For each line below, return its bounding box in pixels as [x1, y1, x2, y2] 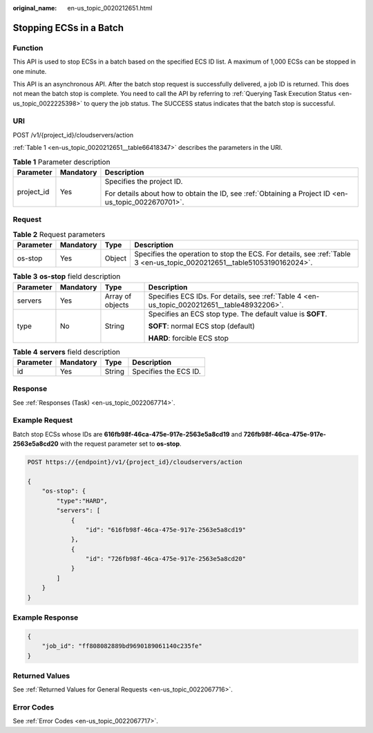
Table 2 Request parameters [12, 229, 106, 239]
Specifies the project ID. [104, 177, 183, 187]
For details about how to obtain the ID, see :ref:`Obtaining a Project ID [104, 189, 331, 198]
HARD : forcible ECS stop [148, 333, 229, 343]
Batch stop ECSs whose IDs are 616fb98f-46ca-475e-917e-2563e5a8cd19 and [12, 430, 242, 438]
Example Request [12, 415, 73, 425]
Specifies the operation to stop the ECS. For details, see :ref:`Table [134, 249, 352, 259]
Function [12, 43, 44, 53]
